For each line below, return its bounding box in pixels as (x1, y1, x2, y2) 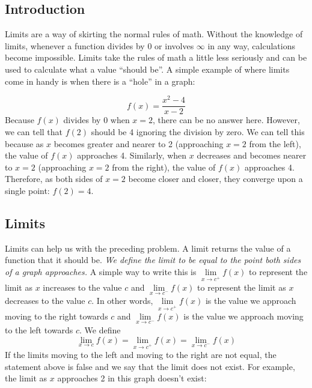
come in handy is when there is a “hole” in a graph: (5, 74, 195, 87)
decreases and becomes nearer (197, 149, 307, 162)
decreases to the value (5, 294, 85, 307)
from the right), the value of (112, 160, 216, 173)
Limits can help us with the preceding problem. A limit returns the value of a (5, 241, 291, 254)
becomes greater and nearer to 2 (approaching (54, 137, 224, 150)
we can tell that (5, 125, 63, 138)
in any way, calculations (207, 39, 296, 52)
